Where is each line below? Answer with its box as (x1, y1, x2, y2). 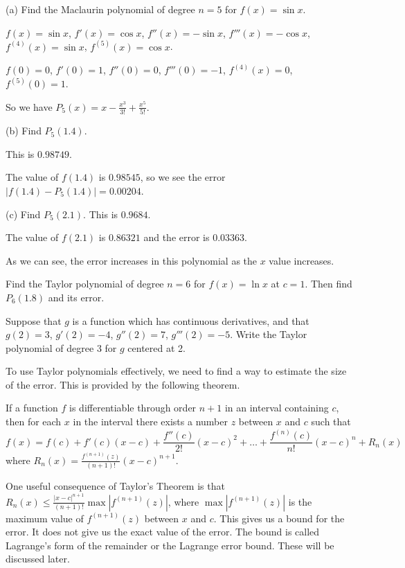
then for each (6, 414, 62, 429)
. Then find (305, 276, 352, 291)
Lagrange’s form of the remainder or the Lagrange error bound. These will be (6, 538, 334, 552)
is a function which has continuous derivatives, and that (72, 313, 309, 328)
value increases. (269, 253, 334, 267)
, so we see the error (140, 170, 226, 184)
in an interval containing (224, 400, 329, 415)
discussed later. (6, 551, 70, 566)
